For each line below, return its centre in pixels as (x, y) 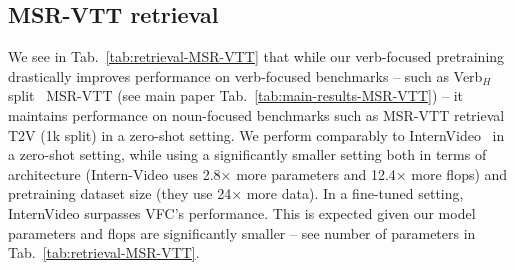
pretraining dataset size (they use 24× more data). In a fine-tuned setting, (236, 193)
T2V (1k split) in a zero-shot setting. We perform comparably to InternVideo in (256, 134)
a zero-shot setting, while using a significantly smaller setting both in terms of (247, 154)
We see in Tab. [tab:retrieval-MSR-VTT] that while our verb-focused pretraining (256, 56)
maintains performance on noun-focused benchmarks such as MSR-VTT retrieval (256, 114)
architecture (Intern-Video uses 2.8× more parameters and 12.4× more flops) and (258, 173)
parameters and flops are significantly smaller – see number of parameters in (242, 232)
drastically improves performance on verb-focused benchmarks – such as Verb (245, 75)
